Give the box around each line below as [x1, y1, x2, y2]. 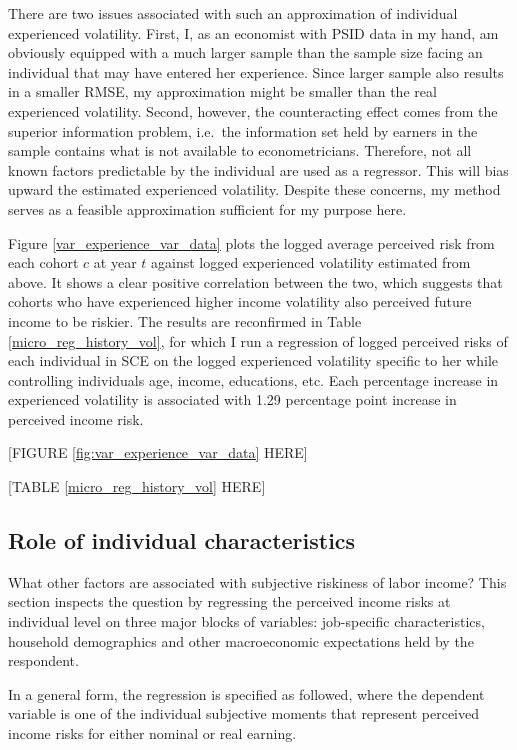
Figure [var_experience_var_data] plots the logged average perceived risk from [8, 232, 495, 253]
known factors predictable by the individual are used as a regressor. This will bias [8, 159, 509, 180]
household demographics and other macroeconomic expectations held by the [8, 630, 474, 651]
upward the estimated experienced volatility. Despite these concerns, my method [8, 179, 501, 200]
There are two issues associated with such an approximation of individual [8, 3, 458, 23]
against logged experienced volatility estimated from [151, 252, 471, 273]
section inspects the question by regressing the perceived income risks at [8, 591, 451, 612]
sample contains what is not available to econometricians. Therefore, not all [8, 140, 472, 161]
